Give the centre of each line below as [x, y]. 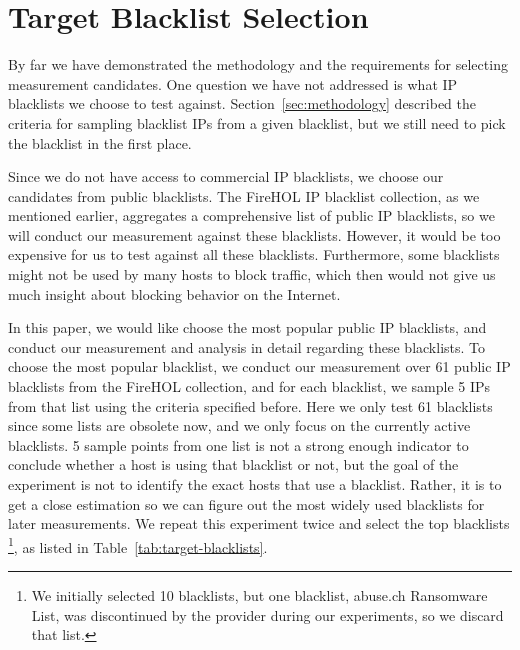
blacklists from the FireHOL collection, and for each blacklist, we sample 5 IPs [249, 386]
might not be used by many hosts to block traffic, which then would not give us [252, 274]
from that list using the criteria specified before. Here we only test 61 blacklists [250, 405]
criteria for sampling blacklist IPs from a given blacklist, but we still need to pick [257, 122]
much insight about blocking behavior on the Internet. [174, 293]
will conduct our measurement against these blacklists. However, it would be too [254, 234]
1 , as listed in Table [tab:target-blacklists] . [138, 545]
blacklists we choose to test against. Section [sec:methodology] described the [242, 103]
